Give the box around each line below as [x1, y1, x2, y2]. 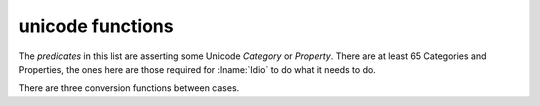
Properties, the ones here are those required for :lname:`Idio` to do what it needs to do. [18, 63, 377, 75]
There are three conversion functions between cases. [18, 82, 240, 94]
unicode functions [18, 15, 174, 37]
